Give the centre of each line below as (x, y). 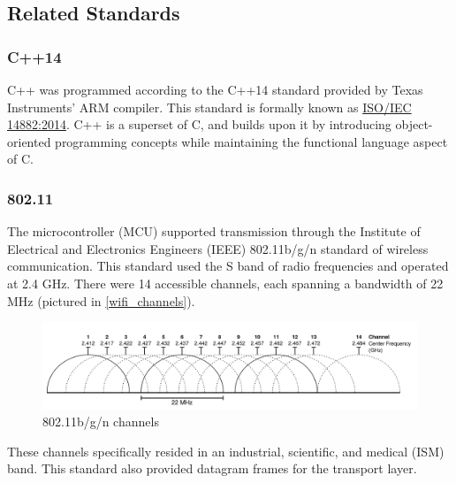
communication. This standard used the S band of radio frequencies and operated (228, 266)
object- (414, 124)
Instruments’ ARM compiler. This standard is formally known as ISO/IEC (209, 107)
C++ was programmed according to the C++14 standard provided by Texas (215, 89)
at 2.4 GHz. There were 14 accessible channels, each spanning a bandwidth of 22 (225, 283)
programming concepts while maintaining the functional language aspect (251, 141)
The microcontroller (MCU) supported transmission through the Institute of (214, 231)
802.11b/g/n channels (101, 422)
